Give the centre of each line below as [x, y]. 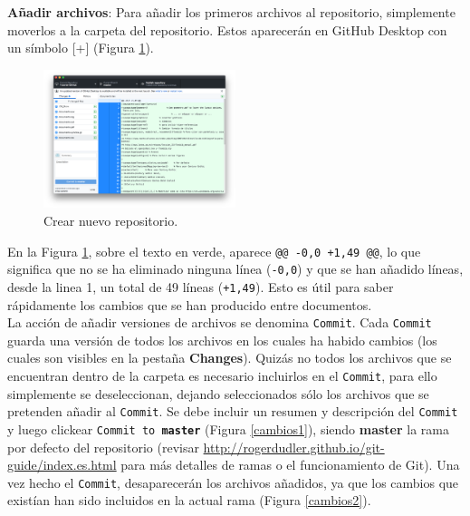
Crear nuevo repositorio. [111, 220]
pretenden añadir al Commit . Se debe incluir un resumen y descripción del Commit [233, 411]
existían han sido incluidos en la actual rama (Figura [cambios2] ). [189, 500]
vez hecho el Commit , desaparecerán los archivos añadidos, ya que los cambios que [233, 482]
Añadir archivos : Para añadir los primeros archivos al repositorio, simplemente [231, 12]
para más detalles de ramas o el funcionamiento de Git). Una [290, 465]
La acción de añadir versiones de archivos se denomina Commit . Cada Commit [220, 322]
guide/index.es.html [62, 465]
